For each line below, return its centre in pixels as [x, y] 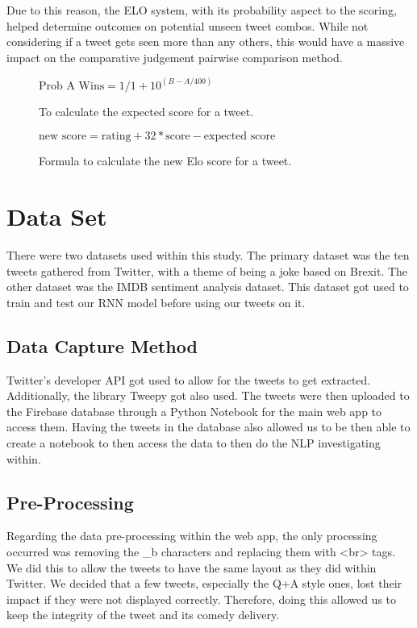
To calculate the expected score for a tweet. [146, 111]
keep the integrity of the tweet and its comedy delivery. [143, 615]
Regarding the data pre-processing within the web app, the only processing [192, 536]
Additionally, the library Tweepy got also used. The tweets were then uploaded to [208, 395]
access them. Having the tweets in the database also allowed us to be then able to [208, 427]
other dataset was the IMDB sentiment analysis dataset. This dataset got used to [208, 287]
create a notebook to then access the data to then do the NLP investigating [194, 443]
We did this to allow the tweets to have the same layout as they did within [192, 567]
